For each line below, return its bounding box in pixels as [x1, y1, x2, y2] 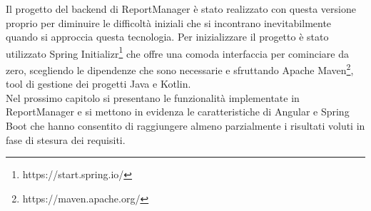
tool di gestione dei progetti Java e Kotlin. [6, 76, 191, 91]
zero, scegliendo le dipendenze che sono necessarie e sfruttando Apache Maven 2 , [6, 61, 354, 77]
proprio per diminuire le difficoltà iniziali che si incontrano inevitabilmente [6, 15, 332, 30]
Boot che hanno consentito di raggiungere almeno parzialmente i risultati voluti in [6, 118, 365, 133]
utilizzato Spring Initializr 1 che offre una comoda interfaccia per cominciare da [6, 43, 349, 61]
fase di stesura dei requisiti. [6, 132, 126, 147]
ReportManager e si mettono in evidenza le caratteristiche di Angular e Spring [6, 104, 350, 119]
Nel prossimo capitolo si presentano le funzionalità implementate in [6, 90, 300, 105]
